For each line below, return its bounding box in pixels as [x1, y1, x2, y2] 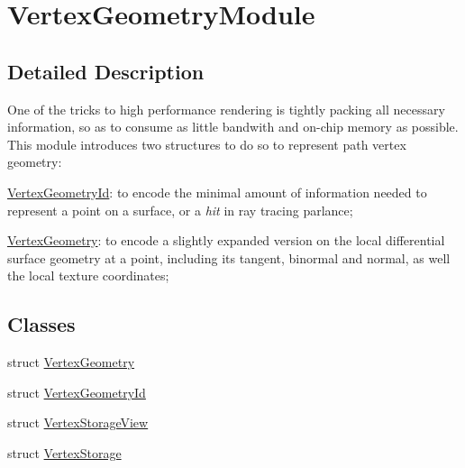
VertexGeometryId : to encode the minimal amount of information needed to [7, 182, 427, 201]
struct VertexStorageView [7, 413, 149, 432]
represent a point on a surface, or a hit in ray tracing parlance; [7, 200, 353, 219]
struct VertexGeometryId [7, 382, 146, 401]
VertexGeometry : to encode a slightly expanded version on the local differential [7, 231, 445, 250]
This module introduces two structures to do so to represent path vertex [7, 134, 406, 153]
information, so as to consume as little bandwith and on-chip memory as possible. [7, 117, 459, 136]
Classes [7, 310, 76, 338]
